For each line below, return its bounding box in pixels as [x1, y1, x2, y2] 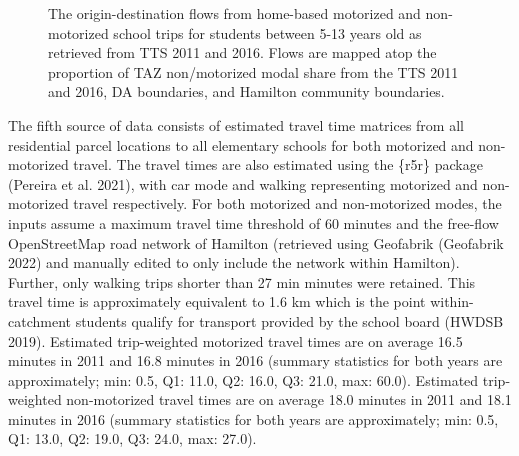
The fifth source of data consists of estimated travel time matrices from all [8, 114, 464, 135]
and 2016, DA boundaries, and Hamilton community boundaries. [48, 81, 445, 102]
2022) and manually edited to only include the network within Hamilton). [8, 252, 460, 273]
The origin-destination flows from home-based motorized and [48, 3, 421, 23]
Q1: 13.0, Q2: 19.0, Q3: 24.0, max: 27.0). [8, 428, 257, 449]
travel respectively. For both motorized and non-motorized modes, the [73, 193, 502, 214]
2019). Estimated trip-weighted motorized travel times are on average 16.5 [8, 330, 463, 351]
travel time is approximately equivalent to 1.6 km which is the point [8, 291, 426, 312]
